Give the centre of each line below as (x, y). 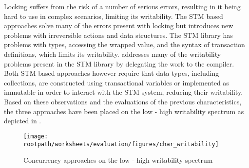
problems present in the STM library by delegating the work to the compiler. (119, 63)
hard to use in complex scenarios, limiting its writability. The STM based (114, 16)
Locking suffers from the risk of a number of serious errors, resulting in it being (122, 6)
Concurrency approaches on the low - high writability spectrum (118, 160)
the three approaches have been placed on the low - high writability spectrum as (124, 111)
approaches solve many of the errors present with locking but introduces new (119, 25)
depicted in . (23, 121)
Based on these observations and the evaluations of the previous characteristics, (123, 101)
